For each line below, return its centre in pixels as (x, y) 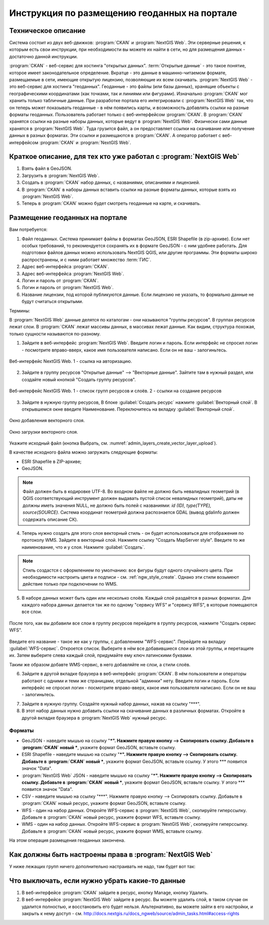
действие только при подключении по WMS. (70, 584)
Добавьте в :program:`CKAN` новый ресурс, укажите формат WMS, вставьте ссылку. (112, 831)
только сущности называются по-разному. (55, 333)
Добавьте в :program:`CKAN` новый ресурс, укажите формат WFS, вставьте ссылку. (111, 817)
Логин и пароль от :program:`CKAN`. (60, 281)
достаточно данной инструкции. (44, 56)
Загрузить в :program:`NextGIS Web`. (61, 175)
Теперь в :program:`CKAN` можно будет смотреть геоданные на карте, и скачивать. (111, 203)
